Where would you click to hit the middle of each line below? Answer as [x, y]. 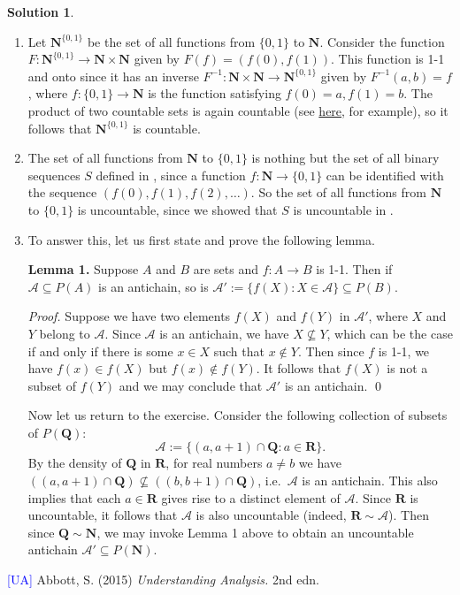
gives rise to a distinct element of [251, 497]
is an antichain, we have [224, 333]
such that [239, 351]
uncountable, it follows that [103, 515]
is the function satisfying [215, 93]
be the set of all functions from [171, 41]
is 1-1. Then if [354, 269]
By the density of [75, 463]
